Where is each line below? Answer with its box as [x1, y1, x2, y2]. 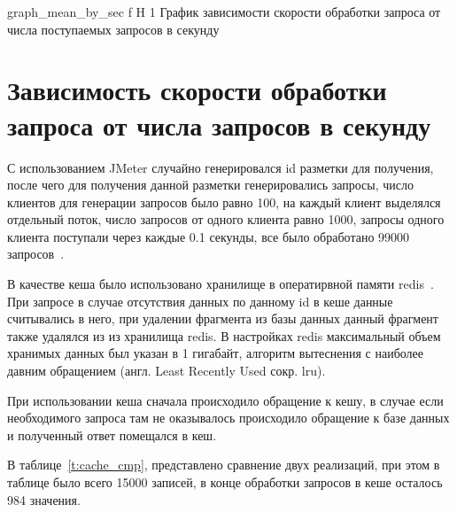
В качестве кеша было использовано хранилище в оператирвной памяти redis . [7, 275, 434, 293]
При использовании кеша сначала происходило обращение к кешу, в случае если [7, 391, 444, 409]
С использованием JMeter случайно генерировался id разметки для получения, [7, 158, 434, 176]
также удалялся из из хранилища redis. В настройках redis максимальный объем [7, 326, 441, 345]
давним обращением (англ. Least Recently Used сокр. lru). [7, 361, 326, 380]
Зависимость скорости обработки [7, 72, 387, 108]
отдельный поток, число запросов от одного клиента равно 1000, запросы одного [7, 210, 445, 229]
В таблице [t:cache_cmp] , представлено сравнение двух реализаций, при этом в [7, 455, 440, 474]
